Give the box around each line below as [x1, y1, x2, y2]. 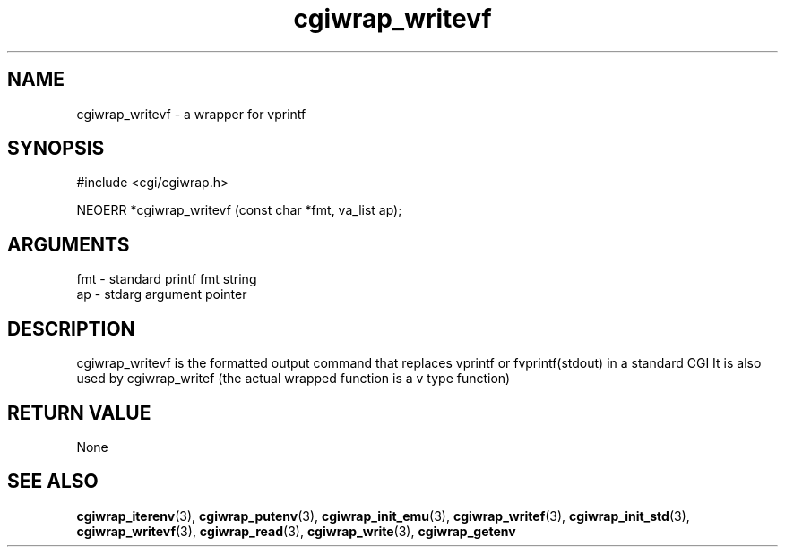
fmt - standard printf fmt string [76, 271, 257, 287]
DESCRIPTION [7, 317, 135, 340]
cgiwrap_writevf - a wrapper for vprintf [76, 106, 306, 122]
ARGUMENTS [7, 233, 130, 256]
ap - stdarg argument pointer [76, 286, 247, 303]
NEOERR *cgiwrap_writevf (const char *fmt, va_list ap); [76, 202, 402, 218]
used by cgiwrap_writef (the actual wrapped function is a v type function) [76, 371, 511, 387]
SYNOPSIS [7, 137, 105, 160]
